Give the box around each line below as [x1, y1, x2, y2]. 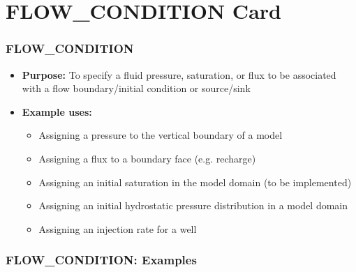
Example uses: [22, 104, 92, 119]
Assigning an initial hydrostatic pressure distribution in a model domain [38, 198, 348, 213]
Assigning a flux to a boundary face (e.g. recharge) [38, 151, 256, 165]
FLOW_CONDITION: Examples [6, 251, 197, 269]
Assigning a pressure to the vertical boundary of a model [38, 128, 283, 142]
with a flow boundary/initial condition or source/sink [22, 81, 251, 96]
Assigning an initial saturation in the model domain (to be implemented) [38, 174, 352, 189]
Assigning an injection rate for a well [38, 221, 197, 236]
